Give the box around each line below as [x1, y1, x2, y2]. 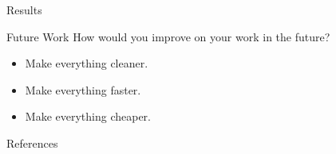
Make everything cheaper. [25, 108, 151, 125]
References [6, 134, 58, 151]
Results [6, 2, 42, 17]
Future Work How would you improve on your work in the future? [6, 28, 330, 44]
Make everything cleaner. [25, 55, 148, 71]
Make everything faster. [25, 81, 141, 98]
